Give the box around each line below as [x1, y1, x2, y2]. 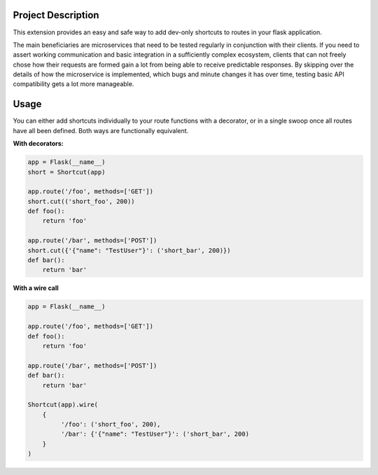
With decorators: [13, 139, 64, 148]
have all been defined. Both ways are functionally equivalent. [13, 126, 189, 135]
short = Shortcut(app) [27, 168, 106, 176]
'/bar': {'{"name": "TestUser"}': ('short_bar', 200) [60, 430, 250, 438]
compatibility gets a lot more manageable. [13, 80, 134, 88]
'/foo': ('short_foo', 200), [60, 420, 161, 429]
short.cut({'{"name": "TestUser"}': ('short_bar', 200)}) [27, 246, 231, 254]
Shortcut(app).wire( [27, 401, 98, 409]
